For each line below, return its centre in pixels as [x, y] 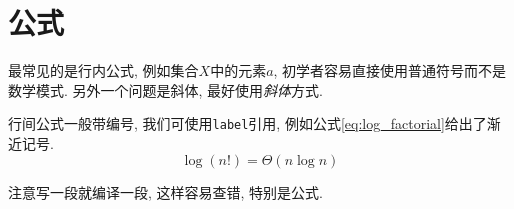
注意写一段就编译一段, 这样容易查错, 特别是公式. [165, 191]
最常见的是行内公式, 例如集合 [103, 70]
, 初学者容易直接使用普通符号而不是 [390, 70]
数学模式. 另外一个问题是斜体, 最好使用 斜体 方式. [166, 89]
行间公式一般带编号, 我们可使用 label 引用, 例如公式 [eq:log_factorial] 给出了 [247, 123]
